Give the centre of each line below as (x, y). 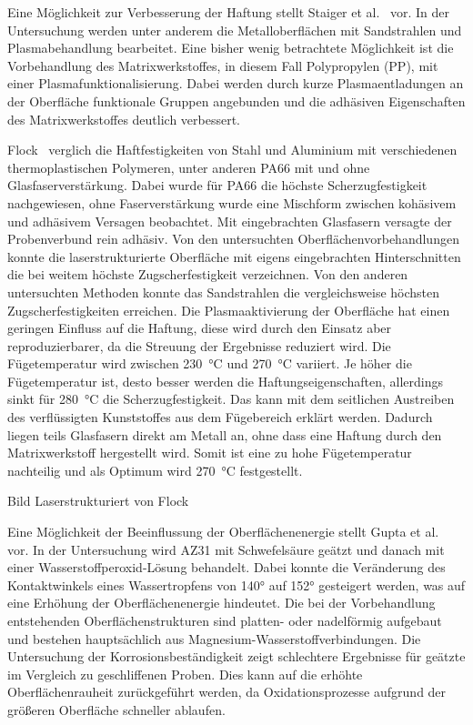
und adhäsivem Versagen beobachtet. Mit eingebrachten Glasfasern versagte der (230, 221)
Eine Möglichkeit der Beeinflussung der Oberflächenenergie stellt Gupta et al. (223, 532)
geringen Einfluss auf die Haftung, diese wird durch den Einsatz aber (200, 328)
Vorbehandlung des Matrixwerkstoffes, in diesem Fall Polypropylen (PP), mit (223, 65)
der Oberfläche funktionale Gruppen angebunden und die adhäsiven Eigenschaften (236, 101)
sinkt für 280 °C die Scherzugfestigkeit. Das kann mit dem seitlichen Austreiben (231, 399)
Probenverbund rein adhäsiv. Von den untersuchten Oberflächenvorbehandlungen (233, 239)
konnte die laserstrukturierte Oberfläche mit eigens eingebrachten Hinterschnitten (234, 256)
